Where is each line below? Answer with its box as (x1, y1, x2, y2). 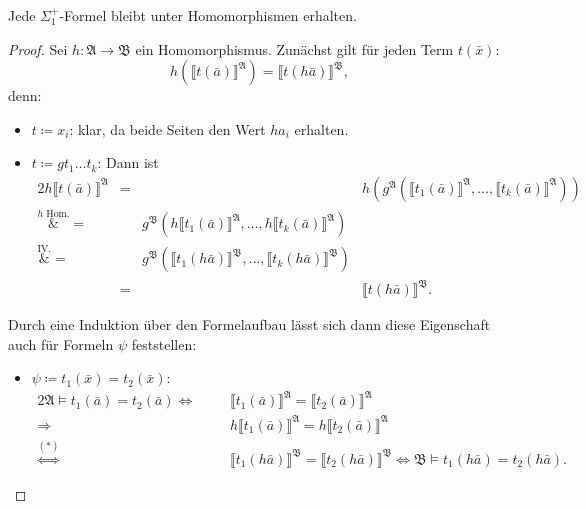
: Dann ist (97, 152, 159, 173)
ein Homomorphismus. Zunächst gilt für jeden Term (135, 38, 454, 59)
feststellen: (131, 333, 197, 354)
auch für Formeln (8, 333, 114, 354)
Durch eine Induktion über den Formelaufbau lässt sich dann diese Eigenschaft (8, 314, 491, 335)
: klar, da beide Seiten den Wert (69, 118, 266, 139)
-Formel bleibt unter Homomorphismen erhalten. (59, 5, 357, 25)
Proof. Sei (8, 38, 68, 59)
